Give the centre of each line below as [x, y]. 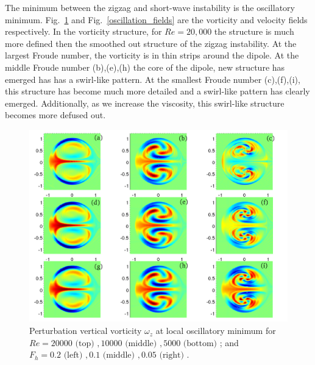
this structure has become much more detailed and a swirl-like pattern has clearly [157, 91]
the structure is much [254, 31]
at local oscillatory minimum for [216, 331]
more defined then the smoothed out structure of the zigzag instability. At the [151, 43]
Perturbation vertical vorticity [86, 331]
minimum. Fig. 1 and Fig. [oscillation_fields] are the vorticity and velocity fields [156, 19]
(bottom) [200, 343]
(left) [73, 356]
